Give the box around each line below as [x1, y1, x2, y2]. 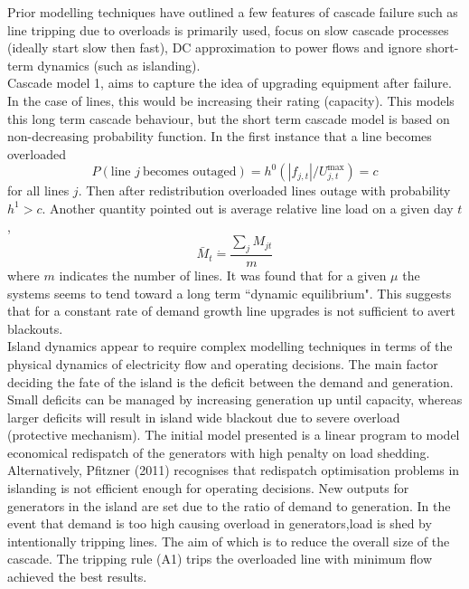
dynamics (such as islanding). [37, 55, 201, 74]
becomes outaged [143, 166, 237, 179]
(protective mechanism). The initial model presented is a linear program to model [7, 425, 460, 444]
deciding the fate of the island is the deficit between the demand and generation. [7, 372, 454, 391]
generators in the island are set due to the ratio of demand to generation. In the [7, 496, 451, 515]
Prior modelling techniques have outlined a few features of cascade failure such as [7, 3, 458, 21]
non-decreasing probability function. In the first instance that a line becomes [7, 127, 432, 146]
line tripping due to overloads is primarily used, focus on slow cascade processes [7, 20, 449, 39]
